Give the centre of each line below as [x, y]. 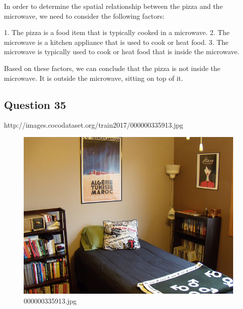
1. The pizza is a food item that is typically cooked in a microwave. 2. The [117, 32]
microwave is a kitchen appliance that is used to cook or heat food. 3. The [116, 42]
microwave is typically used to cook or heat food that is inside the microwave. [122, 51]
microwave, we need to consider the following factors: [84, 16]
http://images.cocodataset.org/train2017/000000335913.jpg [94, 125]
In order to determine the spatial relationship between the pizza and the [113, 6]
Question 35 [35, 104]
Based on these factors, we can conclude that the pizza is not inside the [112, 68]
